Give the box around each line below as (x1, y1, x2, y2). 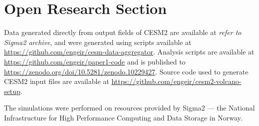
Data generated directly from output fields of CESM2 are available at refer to (4, 27, 242, 37)
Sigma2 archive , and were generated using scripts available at (4, 36, 192, 47)
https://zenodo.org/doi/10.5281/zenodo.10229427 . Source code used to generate (4, 66, 249, 76)
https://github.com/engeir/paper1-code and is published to (4, 56, 186, 66)
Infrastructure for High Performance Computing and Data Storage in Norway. (4, 112, 243, 122)
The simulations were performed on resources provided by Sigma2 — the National (4, 102, 255, 113)
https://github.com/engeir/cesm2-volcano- (111, 76, 242, 86)
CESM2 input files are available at (4, 76, 109, 86)
